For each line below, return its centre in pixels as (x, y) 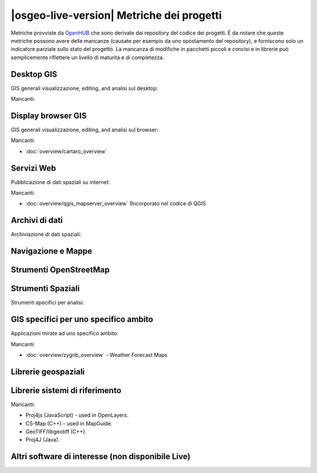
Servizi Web (33, 168)
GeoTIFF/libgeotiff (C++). (56, 432)
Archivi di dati (37, 220)
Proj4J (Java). (43, 440)
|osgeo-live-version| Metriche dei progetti (117, 15)
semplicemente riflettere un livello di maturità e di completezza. (87, 57)
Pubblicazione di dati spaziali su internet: (60, 182)
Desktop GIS (34, 74)
